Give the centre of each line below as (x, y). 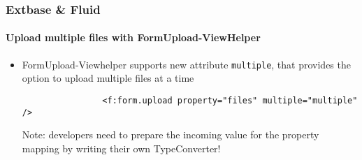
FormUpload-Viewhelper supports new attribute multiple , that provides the (186, 64)
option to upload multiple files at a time (108, 78)
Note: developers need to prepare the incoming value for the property (171, 134)
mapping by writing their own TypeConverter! (121, 148)
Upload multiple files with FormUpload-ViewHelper (133, 37)
